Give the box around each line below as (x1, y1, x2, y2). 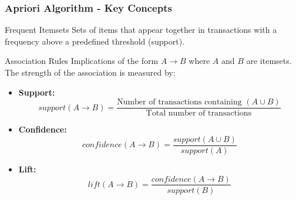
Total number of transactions (146, 109, 252, 118)
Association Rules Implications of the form (5, 55, 159, 67)
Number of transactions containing (117, 98, 242, 107)
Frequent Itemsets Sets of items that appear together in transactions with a (5, 23, 277, 36)
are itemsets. (246, 55, 292, 67)
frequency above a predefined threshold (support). (5, 35, 185, 47)
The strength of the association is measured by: (5, 66, 176, 78)
